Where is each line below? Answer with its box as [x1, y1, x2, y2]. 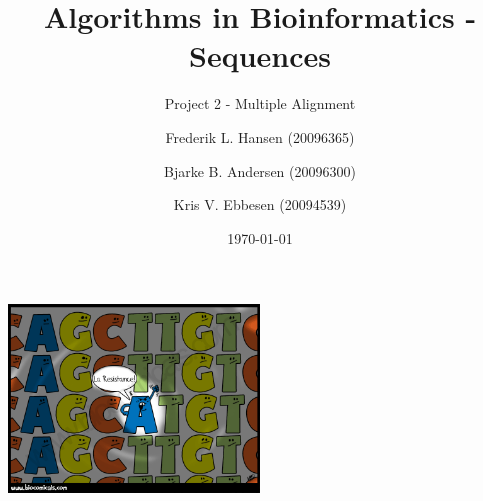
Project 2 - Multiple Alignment [164, 93, 356, 114]
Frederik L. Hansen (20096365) [165, 126, 355, 147]
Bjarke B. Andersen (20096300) [164, 160, 356, 181]
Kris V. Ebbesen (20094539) [173, 194, 347, 215]
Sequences [189, 35, 331, 76]
